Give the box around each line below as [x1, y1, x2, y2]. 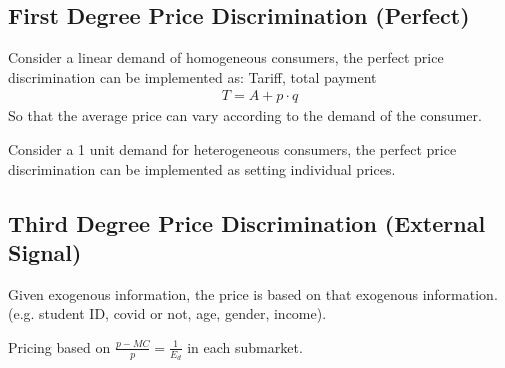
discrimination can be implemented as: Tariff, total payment [8, 66, 377, 87]
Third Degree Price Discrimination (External [8, 207, 486, 238]
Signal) [8, 236, 82, 267]
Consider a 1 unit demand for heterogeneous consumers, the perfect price [8, 139, 457, 160]
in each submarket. [187, 336, 303, 357]
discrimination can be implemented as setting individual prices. [8, 158, 396, 179]
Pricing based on [8, 336, 111, 357]
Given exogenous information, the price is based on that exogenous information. [8, 283, 498, 304]
